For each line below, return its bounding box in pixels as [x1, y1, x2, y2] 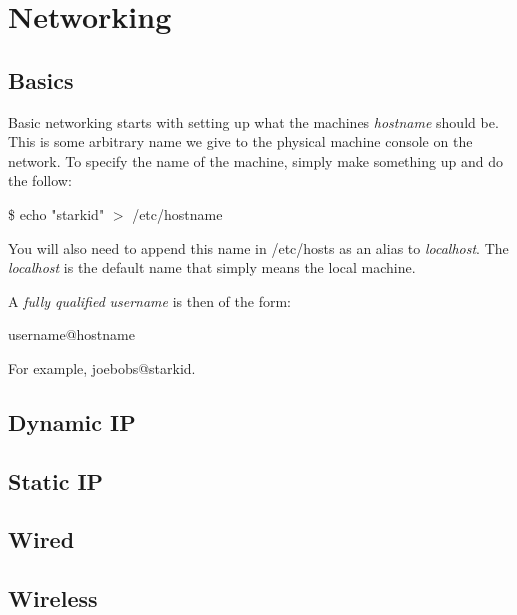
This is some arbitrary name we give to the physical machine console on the [8, 131, 473, 152]
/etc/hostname [132, 203, 223, 224]
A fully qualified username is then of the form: [8, 290, 291, 311]
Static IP [8, 465, 104, 496]
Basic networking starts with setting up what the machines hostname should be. [8, 111, 499, 132]
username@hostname [8, 324, 135, 345]
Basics [8, 64, 74, 95]
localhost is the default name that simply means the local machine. [8, 257, 416, 278]
